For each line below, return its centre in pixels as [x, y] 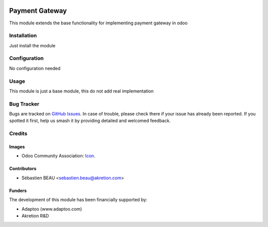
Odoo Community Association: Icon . [58, 156]
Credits [18, 133]
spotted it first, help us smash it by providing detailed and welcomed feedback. [90, 121]
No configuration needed [35, 68]
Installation [23, 36]
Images [17, 147]
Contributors [23, 169]
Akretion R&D [35, 216]
